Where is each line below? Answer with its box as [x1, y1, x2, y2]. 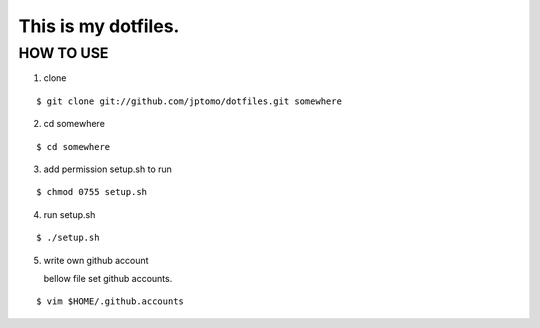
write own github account [43, 254, 149, 266]
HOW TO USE [18, 44, 109, 62]
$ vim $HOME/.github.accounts [36, 296, 185, 307]
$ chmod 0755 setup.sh [36, 186, 148, 198]
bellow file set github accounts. [43, 272, 173, 284]
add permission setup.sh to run [43, 163, 172, 175]
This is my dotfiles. [18, 15, 180, 37]
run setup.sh [43, 208, 96, 220]
